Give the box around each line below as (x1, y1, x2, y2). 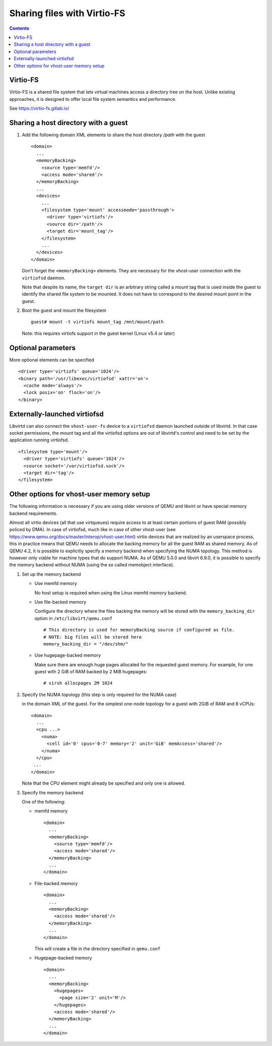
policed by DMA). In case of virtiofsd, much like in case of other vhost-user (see (9, 527, 176, 533)
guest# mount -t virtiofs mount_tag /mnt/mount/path (31, 319, 164, 325)
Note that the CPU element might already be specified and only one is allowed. (22, 780, 186, 786)
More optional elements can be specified (9, 357, 94, 363)
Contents (9, 25, 30, 31)
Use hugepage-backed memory (34, 652, 101, 658)
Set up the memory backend (22, 571, 81, 577)
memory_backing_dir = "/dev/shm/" (43, 641, 128, 647)
